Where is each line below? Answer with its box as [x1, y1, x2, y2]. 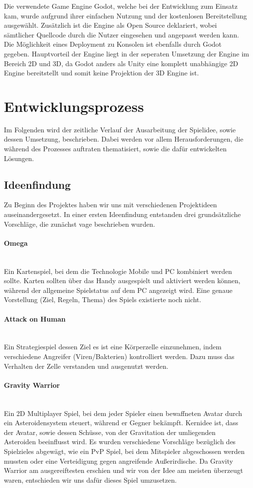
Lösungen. [4, 153, 34, 163]
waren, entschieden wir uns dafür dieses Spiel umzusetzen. [4, 474, 177, 485]
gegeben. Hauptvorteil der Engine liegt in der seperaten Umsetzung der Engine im [4, 48, 249, 58]
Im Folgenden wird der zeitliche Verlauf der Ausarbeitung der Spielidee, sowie [4, 124, 236, 134]
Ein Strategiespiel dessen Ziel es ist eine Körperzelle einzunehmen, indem [4, 342, 222, 352]
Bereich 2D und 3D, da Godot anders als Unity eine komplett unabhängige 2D [4, 58, 238, 68]
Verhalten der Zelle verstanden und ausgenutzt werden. [4, 361, 168, 371]
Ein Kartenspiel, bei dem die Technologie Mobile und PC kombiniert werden [4, 266, 232, 276]
